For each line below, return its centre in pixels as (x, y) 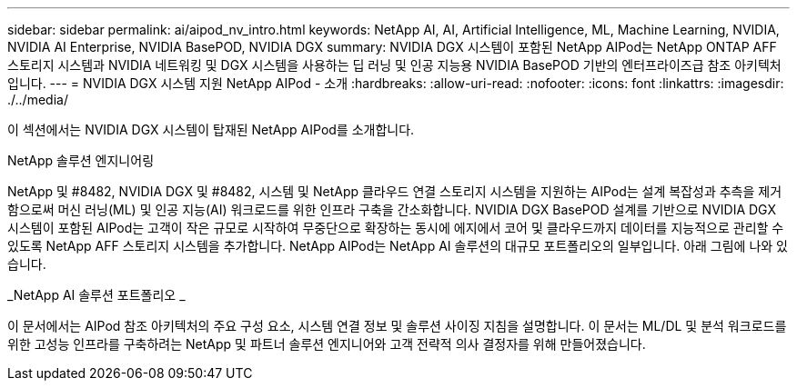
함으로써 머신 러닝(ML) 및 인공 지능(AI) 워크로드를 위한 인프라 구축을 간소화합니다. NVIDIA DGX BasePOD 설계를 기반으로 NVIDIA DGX (392, 209)
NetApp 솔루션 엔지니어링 (81, 160)
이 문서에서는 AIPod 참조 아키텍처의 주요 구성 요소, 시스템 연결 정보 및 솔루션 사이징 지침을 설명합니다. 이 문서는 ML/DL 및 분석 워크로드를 (397, 326)
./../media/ (38, 99)
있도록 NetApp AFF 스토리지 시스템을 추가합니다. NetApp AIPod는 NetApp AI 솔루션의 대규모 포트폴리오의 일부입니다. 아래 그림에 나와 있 (398, 246)
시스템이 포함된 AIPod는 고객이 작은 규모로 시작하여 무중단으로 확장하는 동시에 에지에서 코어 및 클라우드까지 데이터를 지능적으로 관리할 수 (396, 228)
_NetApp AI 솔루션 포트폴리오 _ (96, 295)
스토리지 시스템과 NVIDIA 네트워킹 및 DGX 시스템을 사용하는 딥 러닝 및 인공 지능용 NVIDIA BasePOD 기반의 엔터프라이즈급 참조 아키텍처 (394, 65)
